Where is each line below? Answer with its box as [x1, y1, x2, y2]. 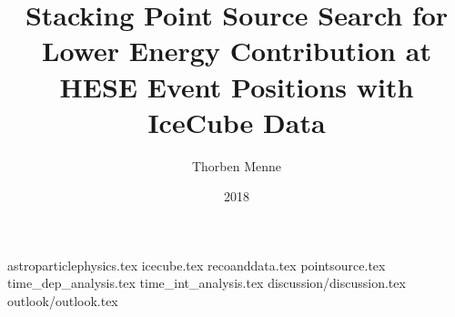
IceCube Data [147, 103, 326, 140]
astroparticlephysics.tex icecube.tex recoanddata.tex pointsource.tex [7, 255, 386, 274]
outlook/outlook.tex [7, 291, 118, 311]
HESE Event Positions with [59, 67, 414, 105]
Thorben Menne [191, 156, 282, 175]
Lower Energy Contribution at [42, 32, 431, 69]
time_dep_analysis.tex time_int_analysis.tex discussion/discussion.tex [7, 273, 406, 292]
